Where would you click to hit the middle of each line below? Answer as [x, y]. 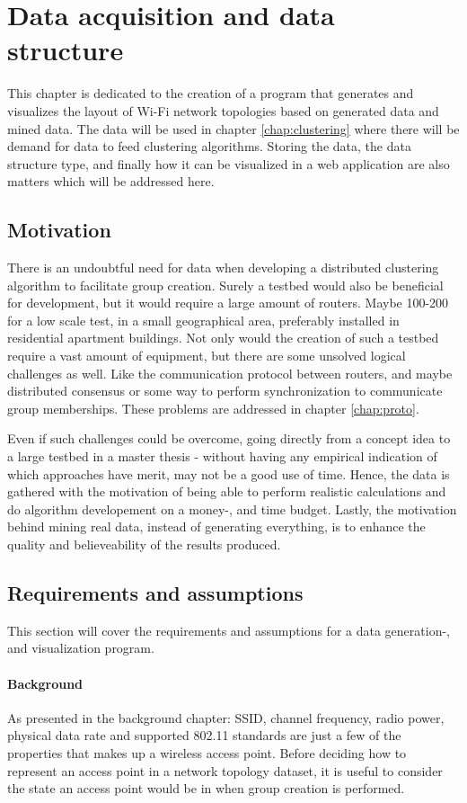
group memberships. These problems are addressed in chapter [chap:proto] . [213, 408]
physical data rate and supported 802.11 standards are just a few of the [204, 735]
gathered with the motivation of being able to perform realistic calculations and [227, 491]
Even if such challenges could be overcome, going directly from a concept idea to [229, 438]
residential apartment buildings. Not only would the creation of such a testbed [223, 338]
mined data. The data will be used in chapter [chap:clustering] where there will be [233, 128]
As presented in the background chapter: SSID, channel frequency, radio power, [226, 717]
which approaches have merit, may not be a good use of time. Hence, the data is [229, 473]
